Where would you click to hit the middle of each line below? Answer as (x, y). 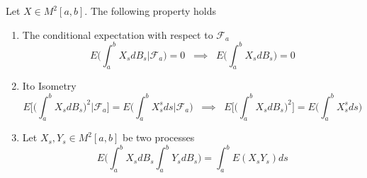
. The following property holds (151, 11)
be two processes (158, 137)
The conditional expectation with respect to (118, 34)
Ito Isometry (49, 86)
